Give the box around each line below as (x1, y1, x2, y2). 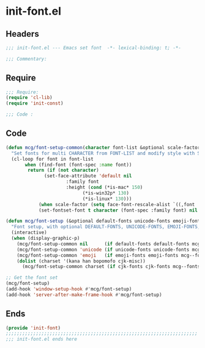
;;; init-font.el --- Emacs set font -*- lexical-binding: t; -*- (6, 45, 182, 51)
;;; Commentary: (6, 56, 47, 62)
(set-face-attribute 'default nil (44, 173, 132, 179)
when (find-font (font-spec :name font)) (24, 161, 132, 168)
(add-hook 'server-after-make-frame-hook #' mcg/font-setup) (6, 292, 163, 298)
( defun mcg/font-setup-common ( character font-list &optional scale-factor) (6, 144, 203, 150)
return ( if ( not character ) (28, 167, 99, 174)
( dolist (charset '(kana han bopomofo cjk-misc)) (17, 258, 146, 264)
